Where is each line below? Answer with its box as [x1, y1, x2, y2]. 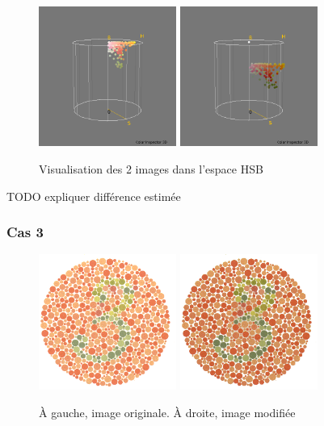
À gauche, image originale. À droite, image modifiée [39, 403, 296, 420]
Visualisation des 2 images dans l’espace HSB [39, 160, 263, 177]
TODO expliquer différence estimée [6, 187, 181, 204]
